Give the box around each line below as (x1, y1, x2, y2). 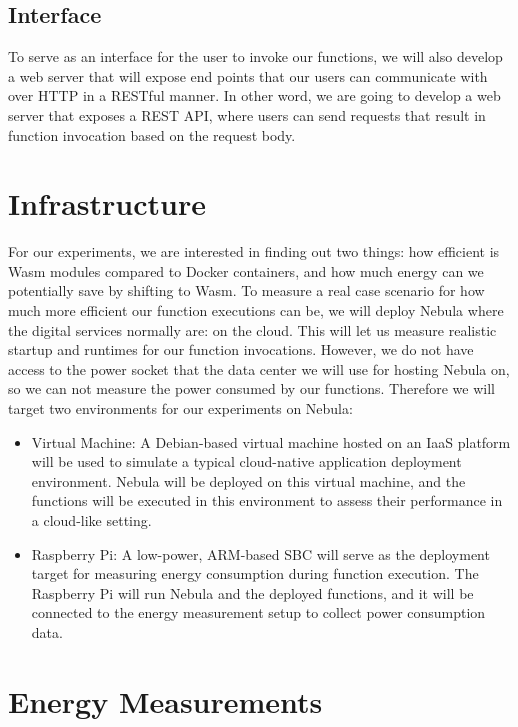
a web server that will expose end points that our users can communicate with (8, 65, 488, 86)
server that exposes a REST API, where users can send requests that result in (8, 104, 486, 125)
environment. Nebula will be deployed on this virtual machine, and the (31, 470, 466, 491)
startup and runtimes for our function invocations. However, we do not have (8, 339, 474, 360)
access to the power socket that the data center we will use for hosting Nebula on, (8, 358, 510, 379)
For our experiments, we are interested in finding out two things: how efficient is (8, 241, 500, 262)
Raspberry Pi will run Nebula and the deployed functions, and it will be (31, 582, 474, 603)
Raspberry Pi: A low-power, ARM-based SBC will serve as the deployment (31, 543, 490, 564)
